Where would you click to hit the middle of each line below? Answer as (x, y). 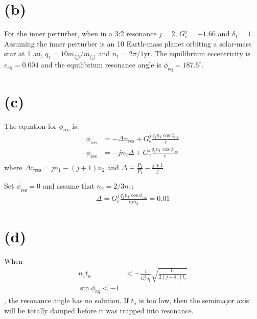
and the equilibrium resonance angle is (101, 64)
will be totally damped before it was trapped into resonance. (99, 310)
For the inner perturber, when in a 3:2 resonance (80, 33)
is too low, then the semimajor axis (194, 300)
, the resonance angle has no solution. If (66, 300)
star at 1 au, (24, 53)
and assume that (68, 186)
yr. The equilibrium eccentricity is (197, 53)
